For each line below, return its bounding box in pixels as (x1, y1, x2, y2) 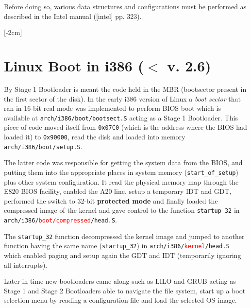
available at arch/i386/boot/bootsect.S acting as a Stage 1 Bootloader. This (4, 112, 238, 122)
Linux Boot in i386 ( (4, 55, 144, 75)
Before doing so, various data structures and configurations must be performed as (4, 1, 247, 11)
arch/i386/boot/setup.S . (4, 141, 83, 151)
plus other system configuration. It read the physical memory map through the (4, 176, 239, 187)
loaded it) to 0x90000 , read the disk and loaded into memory (4, 132, 185, 141)
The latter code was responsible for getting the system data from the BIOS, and (4, 157, 243, 168)
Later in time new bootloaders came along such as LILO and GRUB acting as (4, 276, 236, 286)
